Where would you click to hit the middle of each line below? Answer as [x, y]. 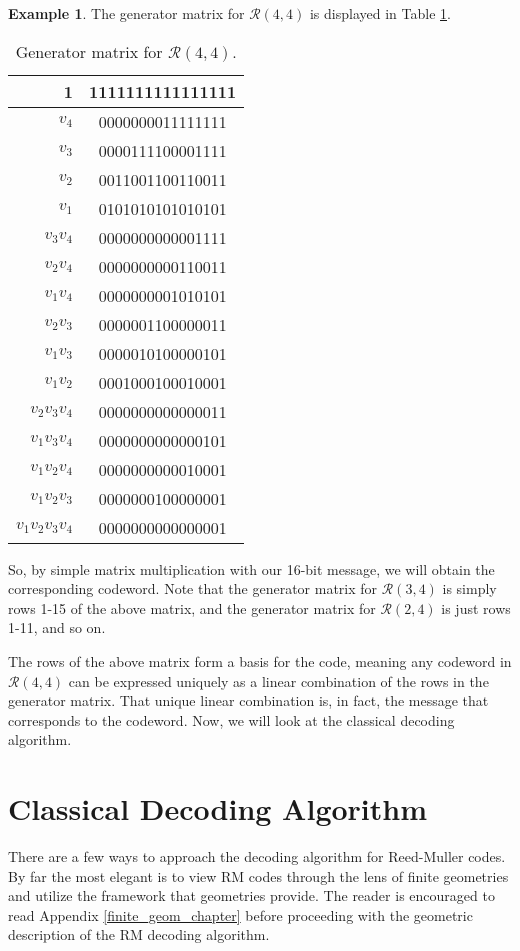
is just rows [476, 607]
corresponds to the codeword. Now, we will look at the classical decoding [231, 719]
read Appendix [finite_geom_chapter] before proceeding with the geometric [240, 914]
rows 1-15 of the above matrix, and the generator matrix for [192, 607]
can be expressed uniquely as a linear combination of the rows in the [278, 680]
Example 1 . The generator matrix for [126, 13]
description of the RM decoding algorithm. [139, 934]
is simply [469, 588]
